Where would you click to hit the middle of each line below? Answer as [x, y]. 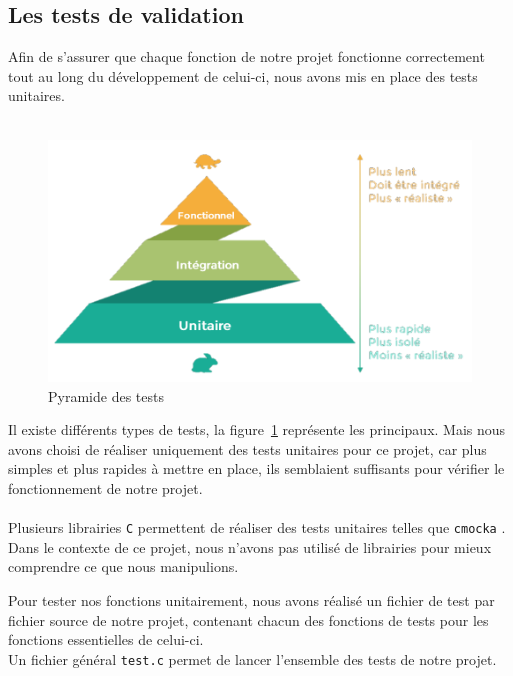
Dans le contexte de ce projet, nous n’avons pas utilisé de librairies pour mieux [250, 546]
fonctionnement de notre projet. [105, 487]
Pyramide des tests [106, 395]
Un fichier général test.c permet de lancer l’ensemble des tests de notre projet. [252, 658]
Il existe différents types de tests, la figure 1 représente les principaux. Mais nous [257, 429]
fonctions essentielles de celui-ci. [106, 639]
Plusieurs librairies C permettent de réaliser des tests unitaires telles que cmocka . [257, 527]
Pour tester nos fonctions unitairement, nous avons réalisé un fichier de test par [251, 599]
